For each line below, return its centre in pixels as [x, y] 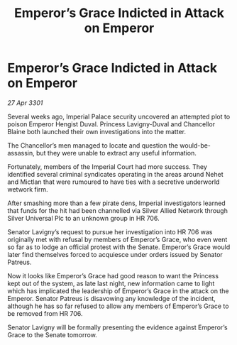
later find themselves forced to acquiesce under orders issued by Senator [115, 254]
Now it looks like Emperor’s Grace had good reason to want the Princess [113, 275]
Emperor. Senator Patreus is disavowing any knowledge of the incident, [112, 298]
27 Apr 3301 [25, 103]
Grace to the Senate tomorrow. [52, 334]
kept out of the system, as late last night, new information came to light [111, 283]
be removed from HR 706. [45, 313]
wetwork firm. [28, 189]
